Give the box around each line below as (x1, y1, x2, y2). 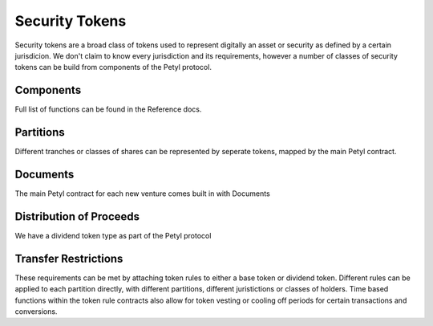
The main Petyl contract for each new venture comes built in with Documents (14, 189, 270, 198)
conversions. (14, 307, 58, 316)
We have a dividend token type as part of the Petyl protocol (14, 230, 212, 240)
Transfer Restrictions (14, 251, 123, 265)
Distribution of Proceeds (14, 210, 140, 223)
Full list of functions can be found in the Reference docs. (14, 104, 202, 114)
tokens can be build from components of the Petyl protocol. (14, 63, 212, 72)
